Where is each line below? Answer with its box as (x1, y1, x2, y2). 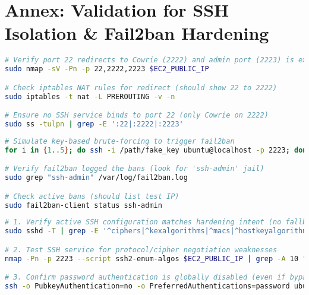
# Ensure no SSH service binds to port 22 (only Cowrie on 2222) (5, 111, 269, 120)
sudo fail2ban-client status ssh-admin (5, 201, 162, 210)
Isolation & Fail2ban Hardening (5, 21, 269, 45)
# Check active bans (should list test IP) (5, 192, 179, 201)
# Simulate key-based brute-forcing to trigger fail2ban (5, 137, 235, 145)
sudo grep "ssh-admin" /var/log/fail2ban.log (5, 173, 188, 182)
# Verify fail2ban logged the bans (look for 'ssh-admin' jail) (5, 164, 264, 173)
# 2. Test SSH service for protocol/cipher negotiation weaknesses (5, 245, 278, 254)
